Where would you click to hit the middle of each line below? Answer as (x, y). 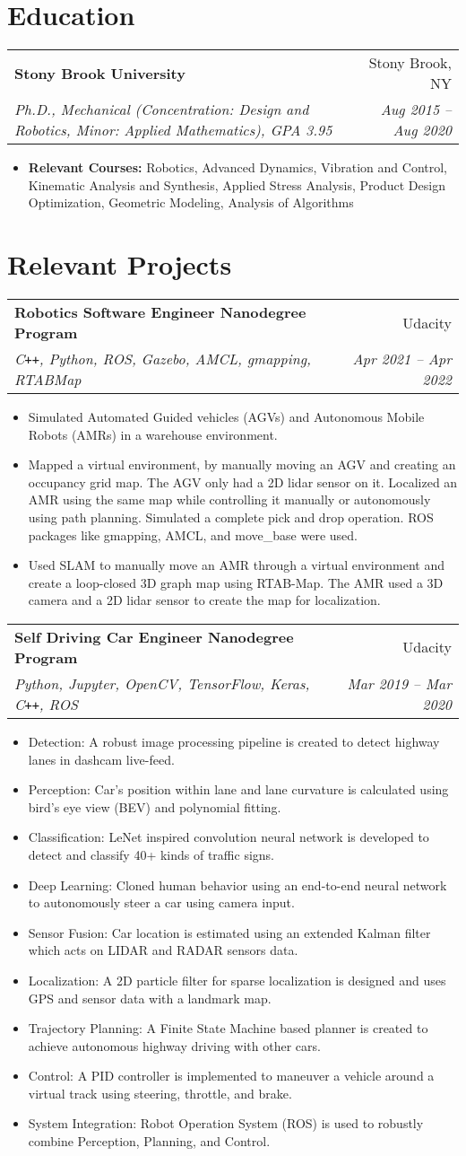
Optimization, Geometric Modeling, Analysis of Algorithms (191, 202)
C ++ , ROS (46, 704)
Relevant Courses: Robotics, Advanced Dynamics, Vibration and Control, (238, 167)
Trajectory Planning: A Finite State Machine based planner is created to (228, 1028)
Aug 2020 (422, 130)
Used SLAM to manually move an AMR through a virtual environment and (236, 565)
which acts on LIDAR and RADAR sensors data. (163, 950)
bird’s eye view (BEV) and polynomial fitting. (155, 806)
